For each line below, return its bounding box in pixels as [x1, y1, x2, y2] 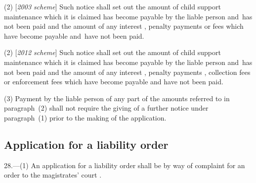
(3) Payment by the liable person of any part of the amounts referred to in [4, 93, 230, 103]
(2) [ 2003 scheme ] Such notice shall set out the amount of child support [4, 1, 221, 11]
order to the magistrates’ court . [4, 170, 102, 180]
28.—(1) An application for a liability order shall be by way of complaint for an [4, 160, 245, 170]
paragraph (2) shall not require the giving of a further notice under [4, 103, 209, 113]
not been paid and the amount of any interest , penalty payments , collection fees [4, 66, 251, 77]
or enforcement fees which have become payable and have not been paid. [4, 76, 223, 87]
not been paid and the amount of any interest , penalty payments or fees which [4, 21, 244, 31]
